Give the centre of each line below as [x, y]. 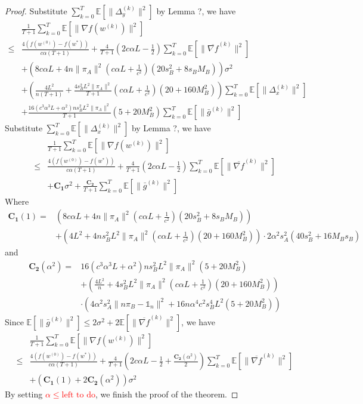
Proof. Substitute [36, 11]
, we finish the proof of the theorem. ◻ [167, 394]
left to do [78, 395]
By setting [24, 394]
